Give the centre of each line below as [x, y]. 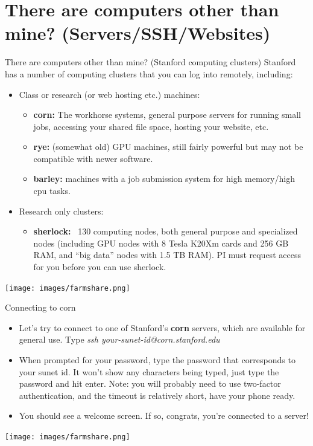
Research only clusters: [61, 211]
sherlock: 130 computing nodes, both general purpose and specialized [166, 231]
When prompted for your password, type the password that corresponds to [157, 360]
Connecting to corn [40, 307]
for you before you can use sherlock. [100, 267]
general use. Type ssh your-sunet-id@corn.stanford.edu [119, 339]
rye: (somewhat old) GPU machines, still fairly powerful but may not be [168, 147]
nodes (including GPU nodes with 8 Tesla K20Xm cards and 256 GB [161, 243]
